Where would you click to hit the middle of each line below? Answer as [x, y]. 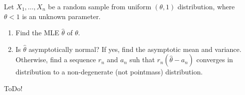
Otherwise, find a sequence [56, 59]
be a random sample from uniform [100, 6]
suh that [142, 59]
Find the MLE [37, 33]
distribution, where [206, 6]
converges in [215, 59]
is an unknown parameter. [61, 16]
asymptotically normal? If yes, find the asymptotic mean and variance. [135, 49]
